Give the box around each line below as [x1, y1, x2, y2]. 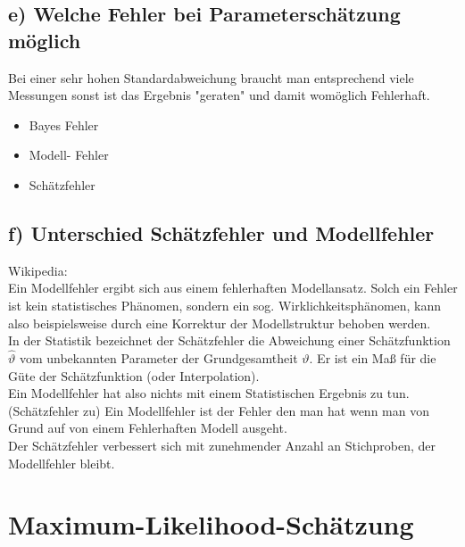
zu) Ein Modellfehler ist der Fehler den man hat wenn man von [83, 401, 429, 419]
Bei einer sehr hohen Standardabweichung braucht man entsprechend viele [8, 68, 414, 87]
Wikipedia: [8, 261, 68, 279]
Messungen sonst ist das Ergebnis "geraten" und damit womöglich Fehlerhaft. [8, 86, 430, 104]
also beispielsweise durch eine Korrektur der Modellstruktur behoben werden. [8, 313, 431, 332]
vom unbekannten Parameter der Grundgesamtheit [19, 348, 298, 367]
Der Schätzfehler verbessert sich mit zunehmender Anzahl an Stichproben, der [8, 435, 436, 454]
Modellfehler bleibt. [8, 453, 115, 472]
